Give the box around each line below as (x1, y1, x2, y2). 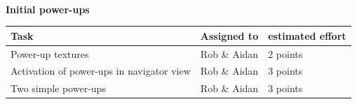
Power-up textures (11, 46, 89, 61)
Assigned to (200, 28, 259, 43)
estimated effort (268, 28, 346, 43)
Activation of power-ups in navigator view (11, 64, 191, 78)
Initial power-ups (6, 1, 90, 16)
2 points (268, 46, 303, 61)
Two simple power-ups (11, 81, 106, 96)
